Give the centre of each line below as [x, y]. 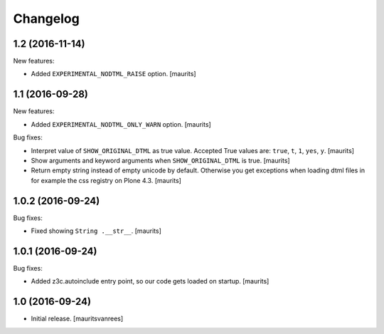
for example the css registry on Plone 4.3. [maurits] [106, 180]
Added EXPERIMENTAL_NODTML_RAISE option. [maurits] [113, 74]
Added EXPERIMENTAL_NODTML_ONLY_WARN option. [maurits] [121, 124]
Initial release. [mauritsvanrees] [77, 319]
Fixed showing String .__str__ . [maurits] [96, 231]
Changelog [46, 19]
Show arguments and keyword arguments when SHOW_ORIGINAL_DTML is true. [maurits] [161, 160]
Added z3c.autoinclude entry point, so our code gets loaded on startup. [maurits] [150, 281]
